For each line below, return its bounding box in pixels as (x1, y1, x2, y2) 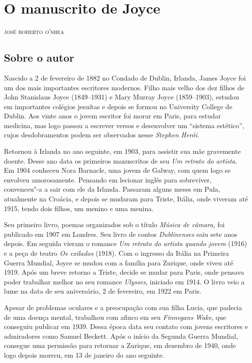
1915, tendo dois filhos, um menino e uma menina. (4, 203, 154, 213)
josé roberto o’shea (4, 26, 64, 36)
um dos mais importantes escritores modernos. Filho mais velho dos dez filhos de (4, 82, 244, 92)
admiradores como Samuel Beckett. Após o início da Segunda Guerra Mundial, (4, 330, 238, 341)
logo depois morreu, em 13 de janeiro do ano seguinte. (4, 349, 165, 360)
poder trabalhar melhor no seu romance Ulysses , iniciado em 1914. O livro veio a (4, 276, 245, 286)
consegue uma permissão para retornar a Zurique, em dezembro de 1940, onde (4, 340, 236, 350)
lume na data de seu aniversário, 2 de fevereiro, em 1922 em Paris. (4, 286, 202, 296)
